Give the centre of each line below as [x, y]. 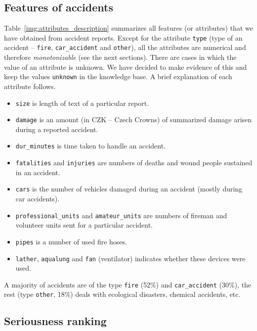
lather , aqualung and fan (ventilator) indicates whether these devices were [130, 258]
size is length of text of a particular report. [82, 103]
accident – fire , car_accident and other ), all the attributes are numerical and [125, 47]
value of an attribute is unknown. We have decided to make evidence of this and [126, 67]
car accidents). [38, 199]
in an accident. [38, 172]
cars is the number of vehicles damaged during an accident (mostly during [129, 189]
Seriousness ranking [55, 321]
